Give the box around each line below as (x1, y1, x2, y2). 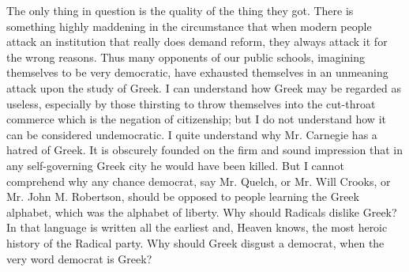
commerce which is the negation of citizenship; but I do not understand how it (6, 111, 386, 127)
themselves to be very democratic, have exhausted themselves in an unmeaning (6, 64, 388, 81)
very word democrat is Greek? (6, 250, 152, 266)
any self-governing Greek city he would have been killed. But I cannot (6, 157, 344, 173)
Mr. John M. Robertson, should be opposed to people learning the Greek (6, 188, 359, 205)
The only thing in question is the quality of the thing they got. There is (6, 2, 354, 18)
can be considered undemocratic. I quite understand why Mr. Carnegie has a (6, 126, 377, 142)
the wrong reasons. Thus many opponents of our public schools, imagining (6, 48, 366, 65)
